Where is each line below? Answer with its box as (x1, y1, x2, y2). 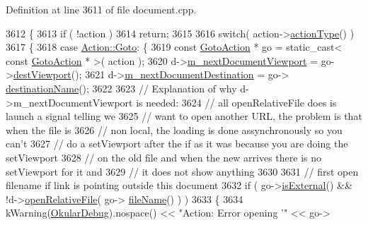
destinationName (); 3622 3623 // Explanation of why (6, 80, 237, 95)
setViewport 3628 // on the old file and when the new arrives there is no (6, 150, 322, 164)
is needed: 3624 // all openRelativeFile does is (136, 95, 337, 109)
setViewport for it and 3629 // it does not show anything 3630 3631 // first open (6, 164, 359, 178)
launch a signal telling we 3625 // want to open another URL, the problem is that (6, 109, 362, 123)
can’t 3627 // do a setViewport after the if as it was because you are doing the (6, 136, 348, 151)
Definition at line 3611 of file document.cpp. (6, 2, 197, 16)
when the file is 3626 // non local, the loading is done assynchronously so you (6, 122, 343, 137)
